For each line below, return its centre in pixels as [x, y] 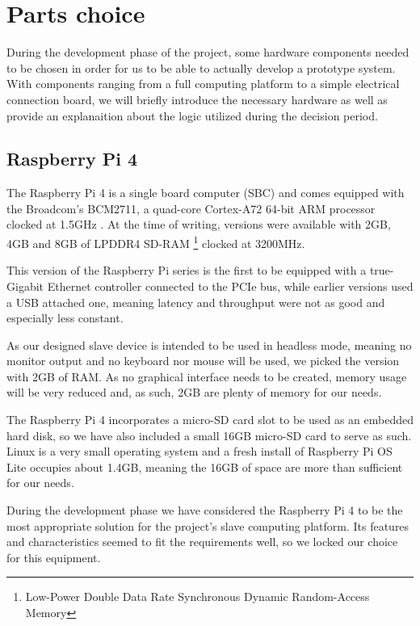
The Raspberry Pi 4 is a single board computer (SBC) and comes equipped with [206, 193]
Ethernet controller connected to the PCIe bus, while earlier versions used [230, 286]
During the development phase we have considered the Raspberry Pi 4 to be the [205, 510]
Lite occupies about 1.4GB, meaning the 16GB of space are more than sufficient [205, 466]
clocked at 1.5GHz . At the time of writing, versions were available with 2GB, [199, 224]
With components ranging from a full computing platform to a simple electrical [203, 84]
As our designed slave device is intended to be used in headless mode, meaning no [209, 345]
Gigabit [25, 286]
